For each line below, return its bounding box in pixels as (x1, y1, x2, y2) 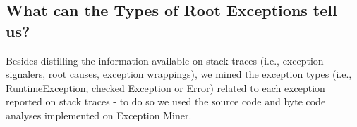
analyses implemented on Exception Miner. (6, 107, 192, 122)
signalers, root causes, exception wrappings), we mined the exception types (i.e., (6, 67, 352, 81)
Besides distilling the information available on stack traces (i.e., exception (6, 53, 324, 67)
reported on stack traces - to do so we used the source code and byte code (6, 94, 326, 109)
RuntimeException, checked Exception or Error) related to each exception (6, 80, 325, 95)
